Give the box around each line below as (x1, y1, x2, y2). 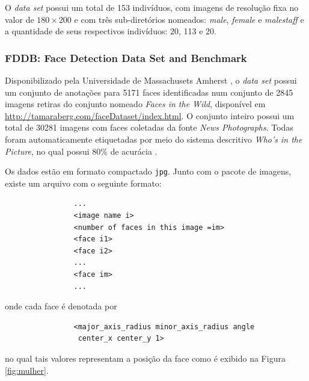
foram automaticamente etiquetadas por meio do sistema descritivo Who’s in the (5, 132, 302, 145)
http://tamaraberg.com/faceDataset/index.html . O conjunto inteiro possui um (5, 109, 295, 122)
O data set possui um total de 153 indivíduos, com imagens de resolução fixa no (5, 1, 299, 13)
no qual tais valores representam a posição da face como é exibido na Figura (5, 352, 286, 364)
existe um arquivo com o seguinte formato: (5, 176, 162, 189)
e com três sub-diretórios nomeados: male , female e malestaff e (74, 13, 304, 25)
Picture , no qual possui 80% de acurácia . (5, 144, 158, 157)
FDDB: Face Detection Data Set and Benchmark (5, 50, 247, 65)
